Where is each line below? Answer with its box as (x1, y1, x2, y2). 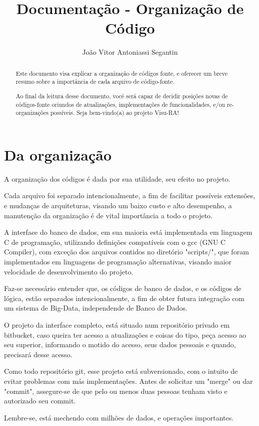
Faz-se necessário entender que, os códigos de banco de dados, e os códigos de (4, 283, 241, 294)
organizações (15, 108, 48, 117)
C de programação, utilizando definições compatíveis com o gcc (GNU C (4, 236, 226, 247)
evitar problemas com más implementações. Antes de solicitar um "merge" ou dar (4, 375, 253, 386)
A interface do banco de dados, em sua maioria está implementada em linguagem (4, 227, 252, 237)
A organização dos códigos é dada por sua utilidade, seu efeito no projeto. (4, 173, 230, 184)
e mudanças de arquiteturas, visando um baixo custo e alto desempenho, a (4, 200, 232, 210)
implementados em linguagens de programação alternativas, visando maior (4, 256, 232, 266)
